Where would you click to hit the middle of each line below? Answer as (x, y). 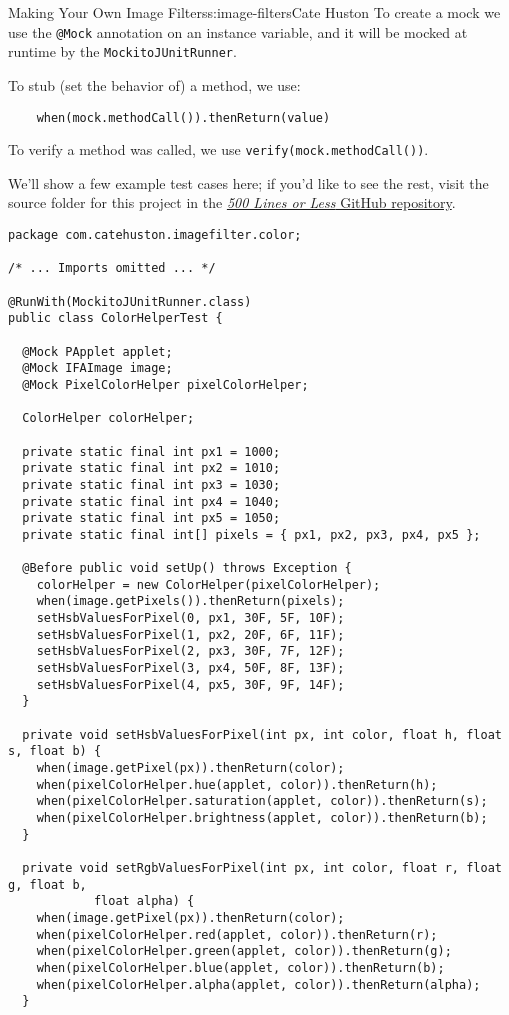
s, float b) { (55, 751)
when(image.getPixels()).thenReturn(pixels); (190, 601)
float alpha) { (144, 901)
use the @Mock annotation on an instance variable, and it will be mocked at (238, 31)
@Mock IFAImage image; (97, 368)
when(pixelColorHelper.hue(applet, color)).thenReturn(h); (237, 784)
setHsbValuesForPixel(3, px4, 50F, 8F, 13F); (190, 668)
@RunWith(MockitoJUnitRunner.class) (130, 301)
